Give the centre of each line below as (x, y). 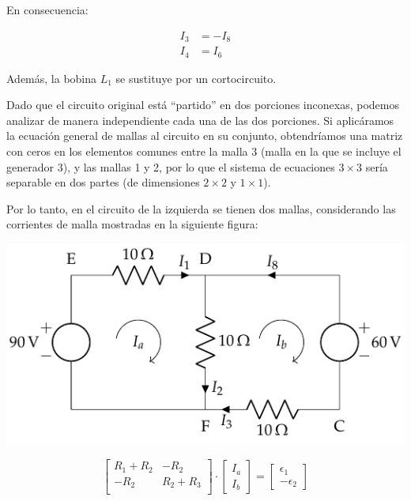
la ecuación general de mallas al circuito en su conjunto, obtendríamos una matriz (205, 136)
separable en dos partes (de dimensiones (103, 182)
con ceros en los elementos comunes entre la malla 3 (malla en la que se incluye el (204, 151)
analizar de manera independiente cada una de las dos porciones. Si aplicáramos (200, 120)
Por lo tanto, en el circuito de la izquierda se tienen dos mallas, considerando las (201, 208)
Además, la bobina (52, 78)
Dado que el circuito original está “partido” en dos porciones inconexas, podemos (203, 105)
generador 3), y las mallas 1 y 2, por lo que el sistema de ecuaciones (171, 166)
